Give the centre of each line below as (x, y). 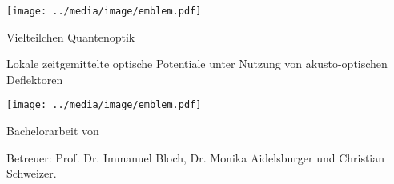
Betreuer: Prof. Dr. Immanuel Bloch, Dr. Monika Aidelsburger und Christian (196, 157)
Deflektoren (35, 79)
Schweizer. (32, 173)
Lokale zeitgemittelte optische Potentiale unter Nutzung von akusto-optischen (197, 64)
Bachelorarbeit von (53, 131)
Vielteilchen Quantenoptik (71, 36)
